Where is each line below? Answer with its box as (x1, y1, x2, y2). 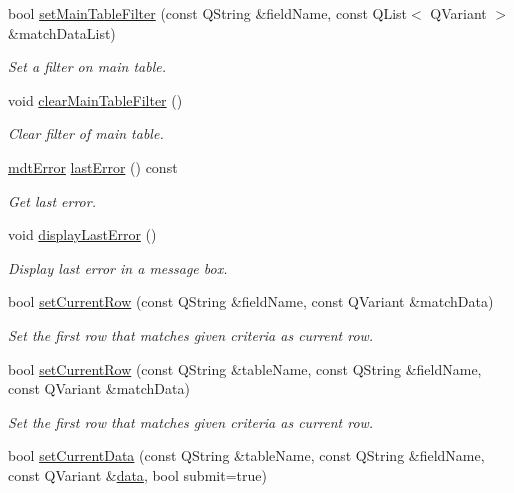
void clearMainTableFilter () (8, 89, 183, 110)
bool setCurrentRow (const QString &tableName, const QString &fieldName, (8, 358, 482, 379)
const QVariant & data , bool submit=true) (8, 464, 267, 485)
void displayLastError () (8, 224, 157, 245)
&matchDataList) (8, 22, 116, 43)
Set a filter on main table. (8, 56, 166, 77)
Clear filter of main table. (8, 123, 164, 144)
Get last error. (8, 190, 96, 211)
